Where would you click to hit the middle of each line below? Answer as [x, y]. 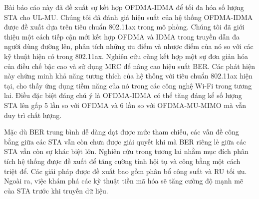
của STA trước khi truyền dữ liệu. [56, 190]
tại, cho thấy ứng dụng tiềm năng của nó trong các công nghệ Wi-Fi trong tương [128, 85]
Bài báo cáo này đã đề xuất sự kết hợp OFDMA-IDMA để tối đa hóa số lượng [124, 7]
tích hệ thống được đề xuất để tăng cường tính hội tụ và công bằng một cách [122, 161]
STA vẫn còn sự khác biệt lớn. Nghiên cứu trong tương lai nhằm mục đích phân [126, 151]
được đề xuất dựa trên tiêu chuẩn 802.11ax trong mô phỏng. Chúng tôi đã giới [124, 27]
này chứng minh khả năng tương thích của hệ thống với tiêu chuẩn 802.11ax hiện [128, 76]
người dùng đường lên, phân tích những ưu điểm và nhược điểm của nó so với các [129, 46]
